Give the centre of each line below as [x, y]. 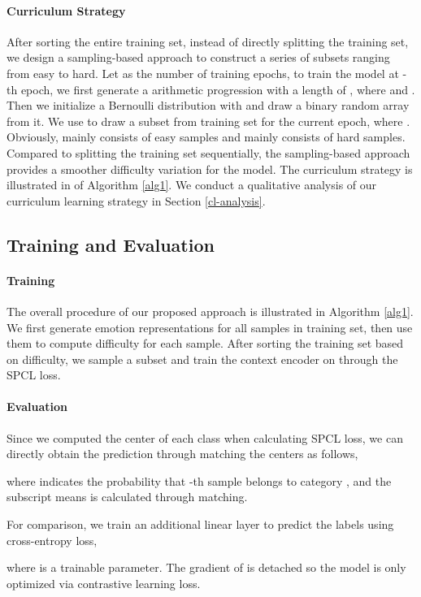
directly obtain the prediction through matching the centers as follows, [182, 454]
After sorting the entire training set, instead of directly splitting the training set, [208, 41]
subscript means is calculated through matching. [127, 497]
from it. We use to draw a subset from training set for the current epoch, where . [208, 121]
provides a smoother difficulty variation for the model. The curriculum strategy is [210, 169]
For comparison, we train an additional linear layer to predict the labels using [200, 524]
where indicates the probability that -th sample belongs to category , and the [199, 480]
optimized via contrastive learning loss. [104, 583]
